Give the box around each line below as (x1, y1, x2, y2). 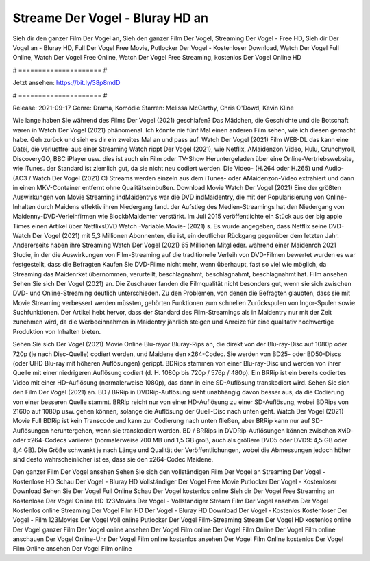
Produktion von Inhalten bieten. (12, 327, 101, 335)
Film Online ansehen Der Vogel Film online (12, 545, 132, 553)
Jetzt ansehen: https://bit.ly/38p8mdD (12, 79, 121, 87)
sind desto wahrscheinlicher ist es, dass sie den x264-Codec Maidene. (12, 455, 214, 463)
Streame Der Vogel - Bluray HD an (12, 10, 209, 25)
